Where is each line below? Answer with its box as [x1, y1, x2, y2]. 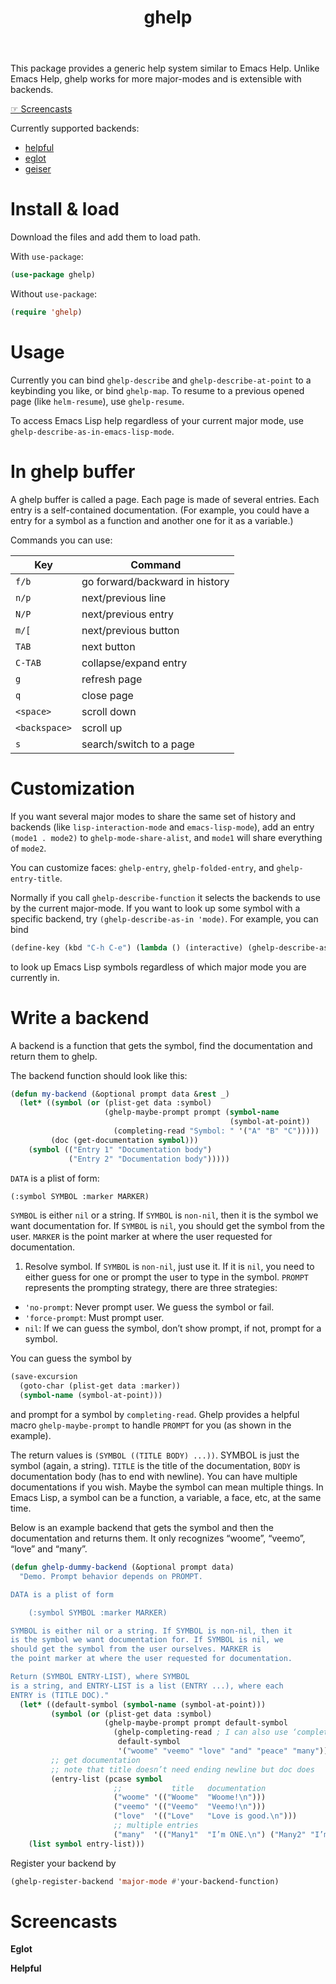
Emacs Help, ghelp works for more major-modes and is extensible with [10, 73, 302, 85]
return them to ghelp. [10, 1050, 98, 1062]
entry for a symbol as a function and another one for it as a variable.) [10, 514, 294, 526]
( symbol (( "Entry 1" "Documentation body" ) [28, 1144, 213, 1155]
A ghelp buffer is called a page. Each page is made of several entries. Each [10, 493, 320, 505]
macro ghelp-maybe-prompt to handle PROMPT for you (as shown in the [10, 1419, 292, 1431]
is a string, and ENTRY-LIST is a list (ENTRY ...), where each [10, 1681, 284, 1691]
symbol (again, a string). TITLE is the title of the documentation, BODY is [10, 1460, 301, 1471]
